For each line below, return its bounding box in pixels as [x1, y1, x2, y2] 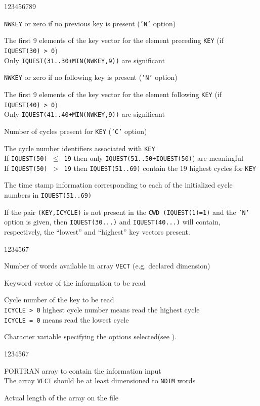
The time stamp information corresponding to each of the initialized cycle [4, 179, 233, 190]
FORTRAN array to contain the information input [4, 365, 161, 376]
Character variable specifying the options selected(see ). [4, 331, 177, 342]
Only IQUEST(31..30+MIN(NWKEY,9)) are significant [4, 55, 165, 65]
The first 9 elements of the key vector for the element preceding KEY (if [4, 35, 224, 46]
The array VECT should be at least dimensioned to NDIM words [4, 375, 196, 386]
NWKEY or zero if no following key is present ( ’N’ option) [4, 72, 178, 82]
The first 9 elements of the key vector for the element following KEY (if [4, 88, 222, 99]
